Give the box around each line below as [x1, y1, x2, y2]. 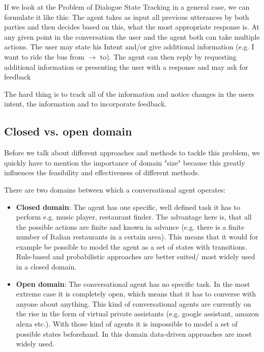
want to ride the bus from [4, 51, 84, 62]
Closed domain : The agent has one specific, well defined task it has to [16, 201, 240, 212]
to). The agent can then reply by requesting [100, 51, 237, 62]
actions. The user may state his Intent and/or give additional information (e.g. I [4, 41, 254, 52]
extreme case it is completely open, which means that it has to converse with [16, 288, 256, 299]
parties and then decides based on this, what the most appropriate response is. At [4, 21, 260, 32]
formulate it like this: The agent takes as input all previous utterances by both [4, 11, 249, 22]
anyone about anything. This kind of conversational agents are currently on [16, 298, 251, 309]
